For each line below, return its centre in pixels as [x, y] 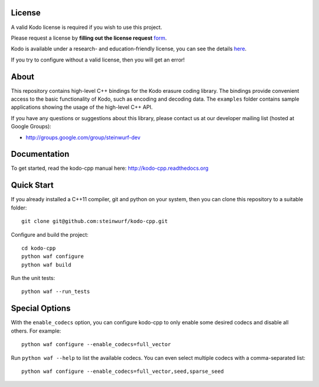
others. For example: [36, 331]
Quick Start [32, 186]
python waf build [46, 265]
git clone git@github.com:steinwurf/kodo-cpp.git [95, 221]
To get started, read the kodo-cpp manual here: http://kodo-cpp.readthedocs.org [110, 168]
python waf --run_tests [56, 292]
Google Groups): [31, 127]
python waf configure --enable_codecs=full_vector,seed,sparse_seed [123, 371]
